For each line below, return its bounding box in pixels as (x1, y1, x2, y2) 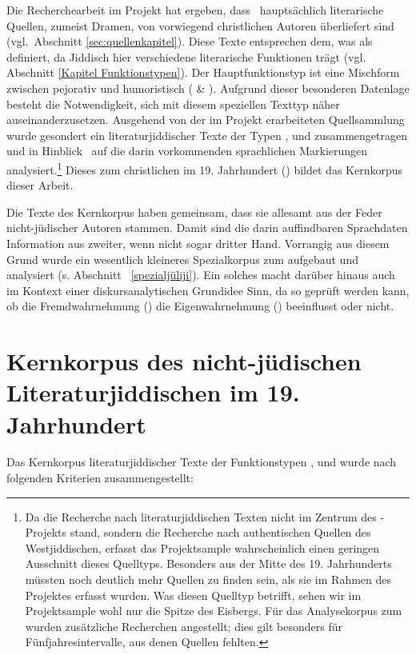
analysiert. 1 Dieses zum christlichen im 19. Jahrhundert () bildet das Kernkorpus (6, 158, 403, 178)
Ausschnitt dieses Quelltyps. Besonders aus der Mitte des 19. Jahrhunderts (25, 555, 392, 572)
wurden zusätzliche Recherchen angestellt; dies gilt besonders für (25, 617, 343, 634)
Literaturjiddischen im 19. (6, 376, 300, 409)
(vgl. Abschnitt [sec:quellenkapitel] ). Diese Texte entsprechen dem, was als (6, 33, 373, 50)
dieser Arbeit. (6, 177, 74, 194)
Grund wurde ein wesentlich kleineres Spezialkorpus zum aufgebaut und (6, 250, 358, 267)
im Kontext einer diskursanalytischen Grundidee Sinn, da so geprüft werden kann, (6, 282, 410, 298)
